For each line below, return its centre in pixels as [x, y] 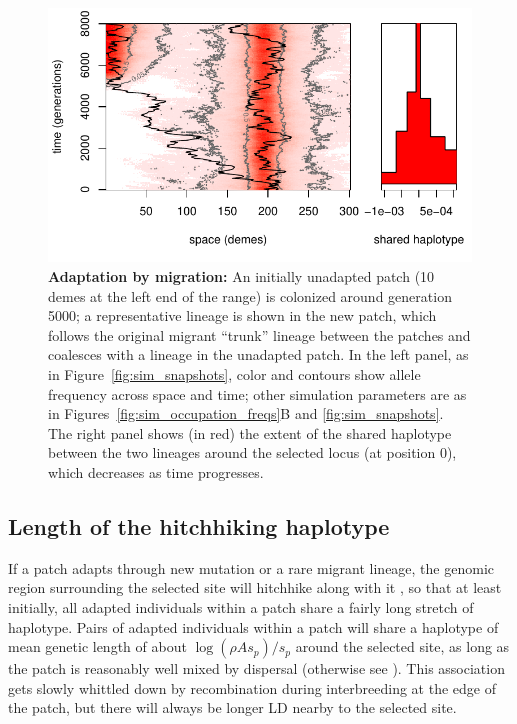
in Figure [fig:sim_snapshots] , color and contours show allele [234, 373]
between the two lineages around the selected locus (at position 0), [252, 452]
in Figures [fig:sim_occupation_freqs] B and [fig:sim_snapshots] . [246, 413]
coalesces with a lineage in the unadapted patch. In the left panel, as [258, 354]
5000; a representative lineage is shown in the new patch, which [242, 315]
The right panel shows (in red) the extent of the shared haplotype [250, 432]
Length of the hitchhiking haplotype [199, 525]
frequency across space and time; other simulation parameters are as [257, 393]
